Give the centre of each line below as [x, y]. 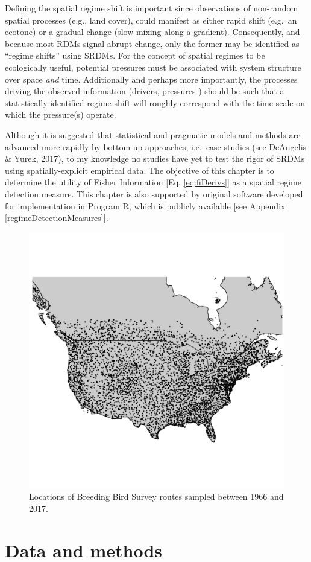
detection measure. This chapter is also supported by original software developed [154, 193]
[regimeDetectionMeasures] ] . [57, 218]
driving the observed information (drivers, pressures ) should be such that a [145, 91]
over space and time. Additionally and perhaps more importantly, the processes [151, 79]
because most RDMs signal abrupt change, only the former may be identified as [152, 43]
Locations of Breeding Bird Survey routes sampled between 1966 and [156, 497]
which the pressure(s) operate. [61, 114]
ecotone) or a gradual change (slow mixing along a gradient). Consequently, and [152, 32]
